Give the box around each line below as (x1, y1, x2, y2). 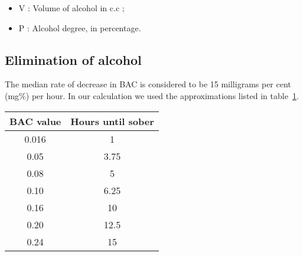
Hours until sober (70, 114, 154, 128)
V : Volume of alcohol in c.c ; (18, 2, 125, 14)
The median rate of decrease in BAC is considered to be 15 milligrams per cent (5, 78, 291, 90)
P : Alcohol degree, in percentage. (18, 21, 141, 34)
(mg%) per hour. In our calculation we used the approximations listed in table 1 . (5, 89, 299, 101)
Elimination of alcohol (5, 50, 142, 68)
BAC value (9, 114, 61, 128)
